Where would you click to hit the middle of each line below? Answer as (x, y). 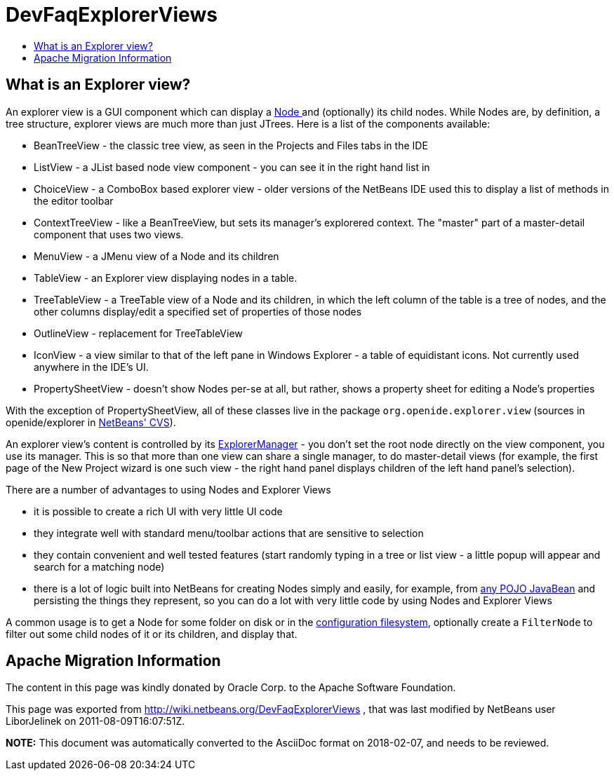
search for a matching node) (99, 566)
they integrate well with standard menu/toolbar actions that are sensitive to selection (229, 533)
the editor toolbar (74, 200)
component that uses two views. (109, 234)
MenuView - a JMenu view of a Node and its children (156, 256)
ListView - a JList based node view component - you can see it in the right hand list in (232, 167)
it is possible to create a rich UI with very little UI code (158, 511)
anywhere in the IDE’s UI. (91, 367)
